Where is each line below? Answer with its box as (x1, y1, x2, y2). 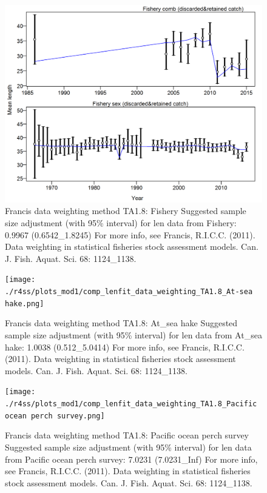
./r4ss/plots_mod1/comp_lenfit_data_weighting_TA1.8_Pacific (5, 400, 257, 409)
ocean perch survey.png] (5, 411, 105, 420)
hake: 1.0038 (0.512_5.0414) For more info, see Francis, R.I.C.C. (5, 340, 245, 353)
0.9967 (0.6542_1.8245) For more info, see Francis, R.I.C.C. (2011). (5, 228, 255, 241)
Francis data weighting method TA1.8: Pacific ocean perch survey (5, 429, 249, 441)
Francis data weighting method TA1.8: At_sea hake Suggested (5, 317, 238, 329)
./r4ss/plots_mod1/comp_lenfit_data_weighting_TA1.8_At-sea (5, 287, 253, 297)
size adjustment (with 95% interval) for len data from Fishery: (5, 216, 237, 229)
